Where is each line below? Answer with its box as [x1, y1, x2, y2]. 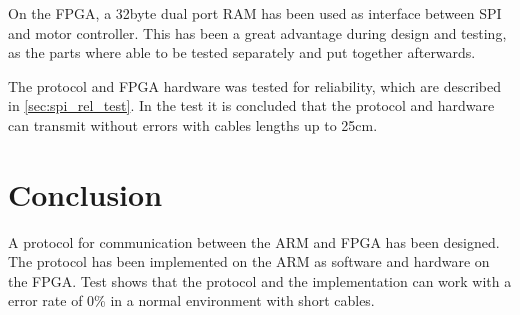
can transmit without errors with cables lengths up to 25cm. [8, 114, 378, 135]
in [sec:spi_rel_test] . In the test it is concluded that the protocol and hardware [8, 95, 495, 116]
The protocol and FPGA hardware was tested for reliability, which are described [8, 75, 501, 96]
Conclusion [8, 173, 163, 214]
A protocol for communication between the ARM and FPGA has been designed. [8, 231, 500, 252]
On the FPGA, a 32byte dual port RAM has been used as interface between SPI [8, 3, 502, 23]
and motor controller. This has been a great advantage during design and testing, [8, 22, 507, 43]
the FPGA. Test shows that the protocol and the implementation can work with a [8, 270, 512, 291]
